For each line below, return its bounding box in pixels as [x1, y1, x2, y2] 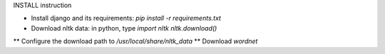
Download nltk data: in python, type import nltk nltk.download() [31, 23, 217, 32]
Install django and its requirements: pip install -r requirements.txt [31, 14, 221, 23]
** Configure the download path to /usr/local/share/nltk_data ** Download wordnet [13, 37, 258, 45]
